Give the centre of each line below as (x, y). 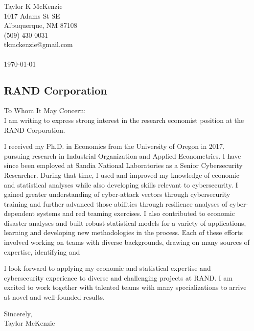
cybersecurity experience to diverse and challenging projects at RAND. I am (118, 277)
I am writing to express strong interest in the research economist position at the (124, 120)
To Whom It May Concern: (45, 110)
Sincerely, (18, 313)
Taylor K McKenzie (33, 6)
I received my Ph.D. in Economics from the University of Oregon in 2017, (114, 146)
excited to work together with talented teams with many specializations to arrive (125, 287)
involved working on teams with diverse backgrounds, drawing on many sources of (127, 242)
